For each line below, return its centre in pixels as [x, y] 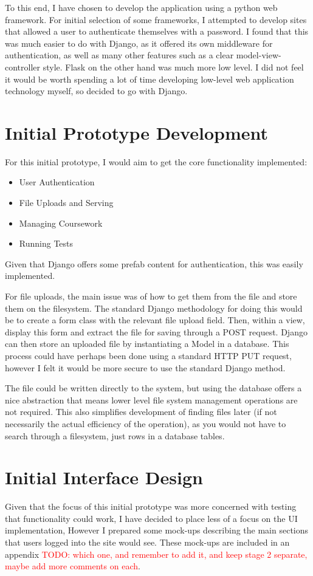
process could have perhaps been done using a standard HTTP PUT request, [148, 355]
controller [23, 67]
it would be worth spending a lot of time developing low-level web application [150, 79]
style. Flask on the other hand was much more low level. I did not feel [173, 67]
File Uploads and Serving [66, 203]
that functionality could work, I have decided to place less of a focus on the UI [151, 518]
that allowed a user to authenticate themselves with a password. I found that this [157, 31]
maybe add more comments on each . [73, 566]
